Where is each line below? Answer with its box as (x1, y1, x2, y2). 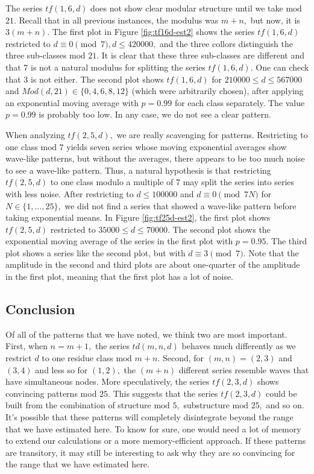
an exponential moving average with (5, 96, 139, 109)
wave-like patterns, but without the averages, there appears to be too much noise (5, 152, 305, 165)
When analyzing (5, 128, 65, 141)
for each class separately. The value (174, 96, 305, 109)
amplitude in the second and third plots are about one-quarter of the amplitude (5, 258, 300, 271)
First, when (5, 340, 48, 352)
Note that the (248, 246, 299, 259)
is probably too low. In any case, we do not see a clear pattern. (39, 108, 271, 121)
